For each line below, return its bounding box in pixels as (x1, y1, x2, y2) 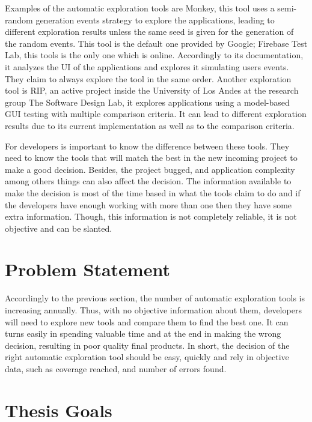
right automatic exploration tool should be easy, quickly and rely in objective (5, 351, 289, 363)
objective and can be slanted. (5, 222, 112, 234)
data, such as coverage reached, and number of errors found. (5, 362, 227, 375)
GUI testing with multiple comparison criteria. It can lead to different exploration (5, 107, 307, 120)
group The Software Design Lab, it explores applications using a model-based (5, 95, 290, 108)
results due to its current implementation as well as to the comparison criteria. (5, 119, 295, 131)
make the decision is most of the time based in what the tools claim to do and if (5, 186, 301, 199)
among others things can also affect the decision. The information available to (5, 175, 292, 187)
